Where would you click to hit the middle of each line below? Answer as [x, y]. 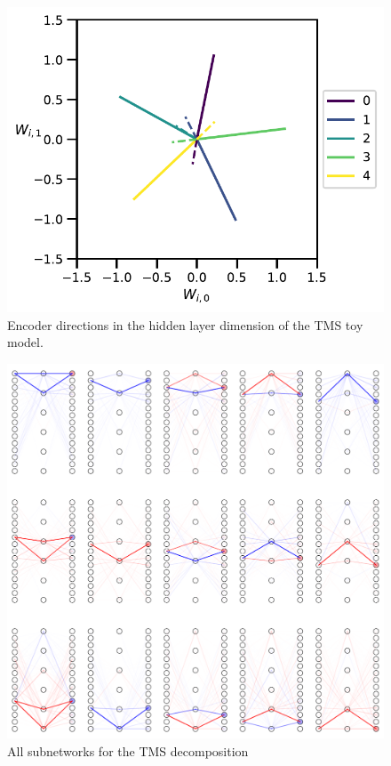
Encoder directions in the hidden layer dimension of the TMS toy [185, 324]
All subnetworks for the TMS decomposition [128, 750]
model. [25, 342]
